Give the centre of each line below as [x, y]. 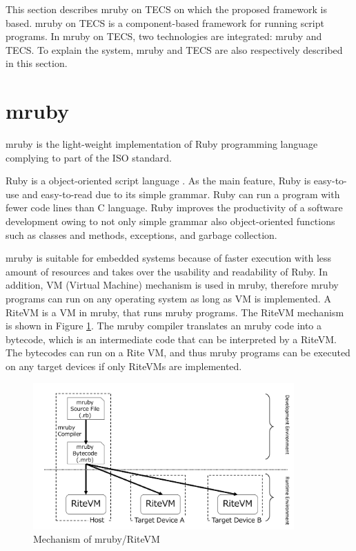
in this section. [37, 63]
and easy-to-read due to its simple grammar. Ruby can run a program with [181, 194]
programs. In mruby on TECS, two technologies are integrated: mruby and [164, 36]
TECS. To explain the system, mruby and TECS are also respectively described [174, 49]
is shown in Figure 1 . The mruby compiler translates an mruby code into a [164, 326]
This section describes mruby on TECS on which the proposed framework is [166, 9]
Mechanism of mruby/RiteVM [97, 539]
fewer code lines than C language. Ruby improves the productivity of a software [174, 207]
